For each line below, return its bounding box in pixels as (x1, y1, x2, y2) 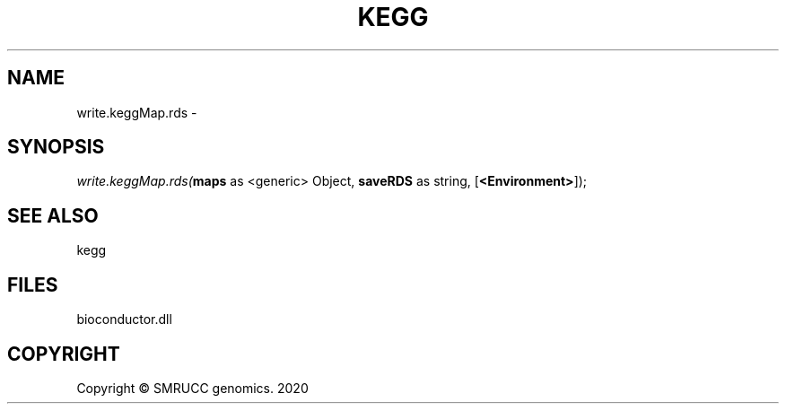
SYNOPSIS (7, 136, 105, 159)
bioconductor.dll (76, 311, 172, 328)
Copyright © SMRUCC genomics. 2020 (76, 380, 309, 396)
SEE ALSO (7, 204, 99, 227)
